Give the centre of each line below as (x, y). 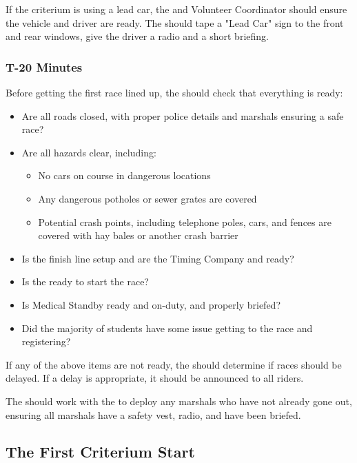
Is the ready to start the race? (85, 281)
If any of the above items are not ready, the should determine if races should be (174, 364)
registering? (46, 341)
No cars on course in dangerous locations (124, 175)
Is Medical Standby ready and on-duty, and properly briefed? (151, 304)
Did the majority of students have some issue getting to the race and (167, 328)
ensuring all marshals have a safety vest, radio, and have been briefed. (153, 414)
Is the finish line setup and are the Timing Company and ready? (158, 258)
